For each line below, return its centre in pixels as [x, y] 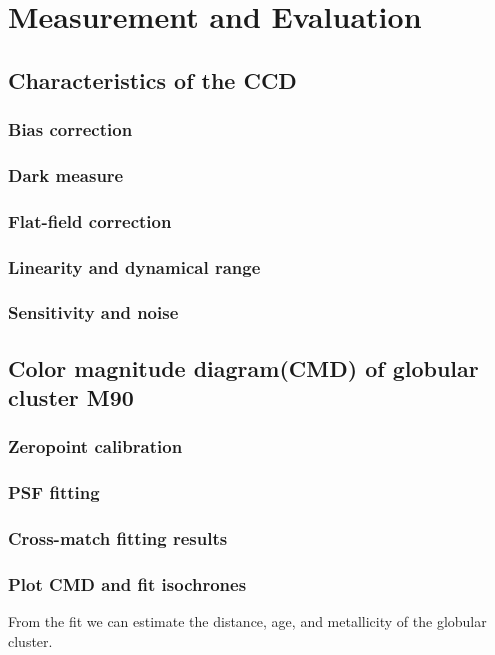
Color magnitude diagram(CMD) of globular [243, 367]
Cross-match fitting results [118, 538]
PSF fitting [54, 492]
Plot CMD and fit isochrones [127, 584]
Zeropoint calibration [95, 446]
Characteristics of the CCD [152, 79]
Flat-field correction [90, 220]
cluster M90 [71, 397]
